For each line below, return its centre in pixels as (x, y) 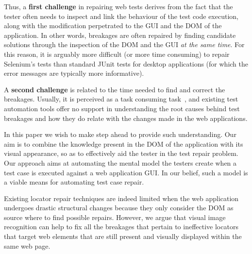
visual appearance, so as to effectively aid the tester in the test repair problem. (121, 153)
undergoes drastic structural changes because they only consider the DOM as (119, 208)
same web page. (27, 246)
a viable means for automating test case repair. (74, 182)
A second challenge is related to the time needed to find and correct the (115, 89)
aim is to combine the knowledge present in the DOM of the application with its (124, 144)
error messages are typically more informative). (74, 73)
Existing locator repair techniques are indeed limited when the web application (121, 198)
